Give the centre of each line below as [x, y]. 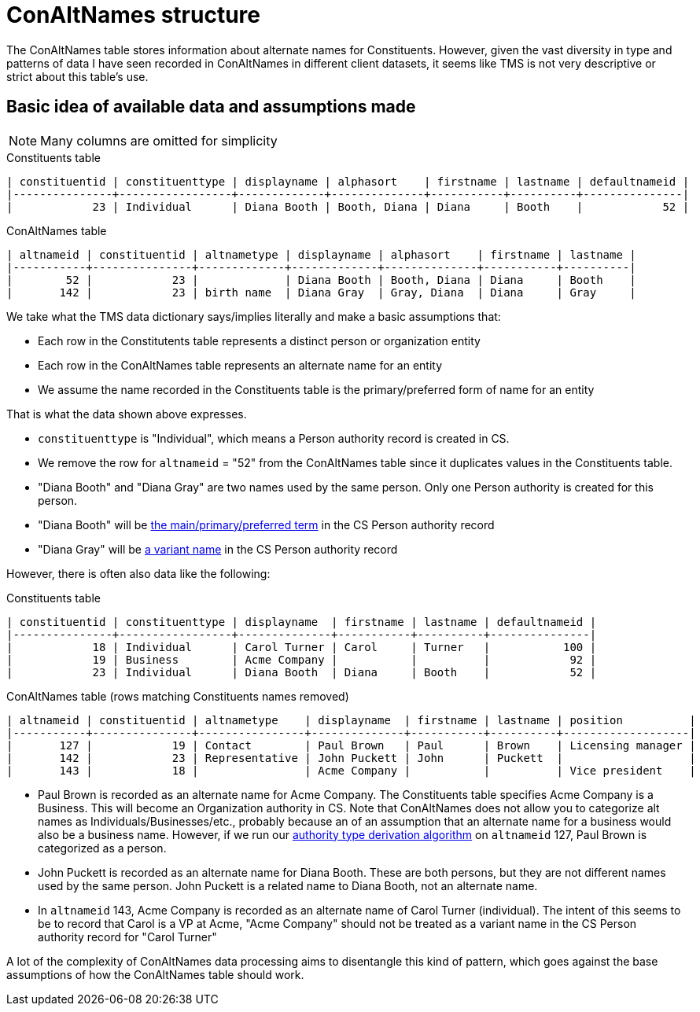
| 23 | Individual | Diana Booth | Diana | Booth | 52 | [302, 672]
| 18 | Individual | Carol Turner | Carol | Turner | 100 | [302, 647]
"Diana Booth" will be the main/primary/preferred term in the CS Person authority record [266, 524]
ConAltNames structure [134, 15]
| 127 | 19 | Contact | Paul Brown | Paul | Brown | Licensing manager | [351, 745]
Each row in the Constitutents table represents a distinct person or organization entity [259, 340]
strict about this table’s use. [77, 76]
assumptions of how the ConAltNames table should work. [155, 974]
